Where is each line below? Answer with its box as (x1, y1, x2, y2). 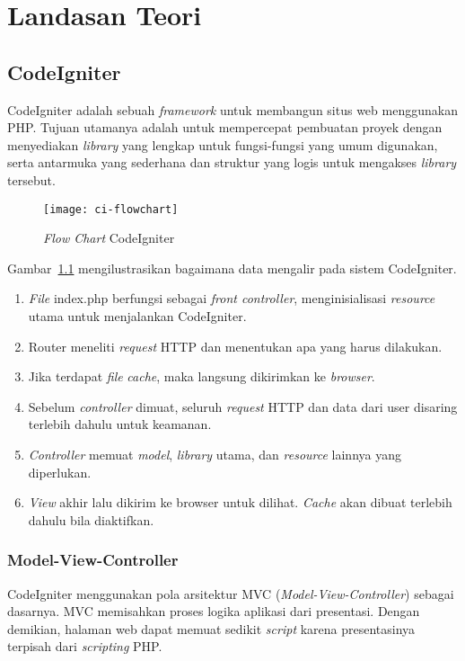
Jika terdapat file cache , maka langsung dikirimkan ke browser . (28, 367, 375, 386)
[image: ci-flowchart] (43, 202, 179, 216)
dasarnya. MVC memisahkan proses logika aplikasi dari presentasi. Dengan (7, 602, 420, 621)
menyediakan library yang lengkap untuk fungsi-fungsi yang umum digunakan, (7, 135, 438, 154)
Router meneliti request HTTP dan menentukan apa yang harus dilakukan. (28, 336, 443, 355)
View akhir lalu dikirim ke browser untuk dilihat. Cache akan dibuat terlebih (28, 493, 452, 512)
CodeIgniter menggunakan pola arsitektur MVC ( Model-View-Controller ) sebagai (7, 584, 454, 603)
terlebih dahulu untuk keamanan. (28, 415, 212, 433)
